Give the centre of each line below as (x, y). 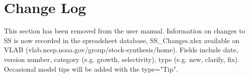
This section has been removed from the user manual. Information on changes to (125, 31)
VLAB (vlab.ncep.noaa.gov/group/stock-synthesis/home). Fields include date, (121, 50)
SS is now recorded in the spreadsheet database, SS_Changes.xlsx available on (122, 40)
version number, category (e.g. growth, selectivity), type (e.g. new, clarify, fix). (122, 59)
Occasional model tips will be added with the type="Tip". (91, 69)
